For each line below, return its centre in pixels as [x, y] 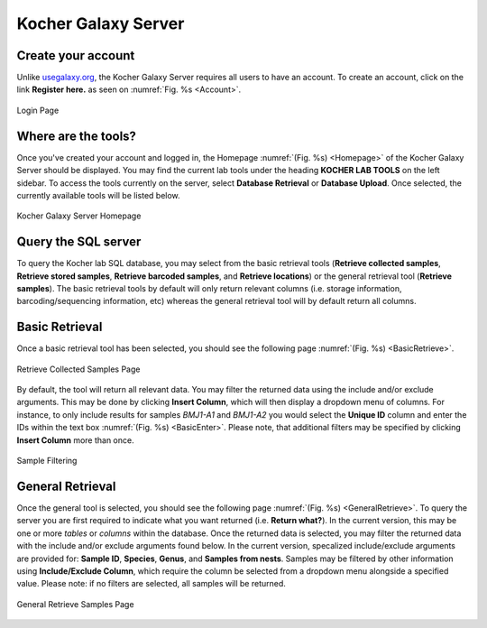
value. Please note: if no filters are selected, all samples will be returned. [151, 584]
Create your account [76, 55]
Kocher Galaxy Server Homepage [79, 216]
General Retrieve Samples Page [75, 604]
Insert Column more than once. [75, 440]
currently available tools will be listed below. [98, 195]
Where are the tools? [77, 136]
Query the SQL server [79, 242]
